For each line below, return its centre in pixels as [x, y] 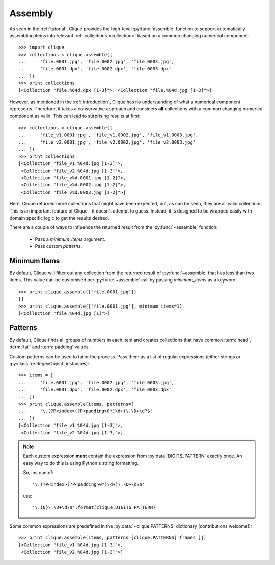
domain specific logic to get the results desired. [59, 218]
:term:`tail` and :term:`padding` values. [50, 347]
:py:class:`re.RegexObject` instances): [49, 364]
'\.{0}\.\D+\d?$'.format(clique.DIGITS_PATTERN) [94, 508]
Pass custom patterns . [59, 246]
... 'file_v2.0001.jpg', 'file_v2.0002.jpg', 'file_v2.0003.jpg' [107, 142]
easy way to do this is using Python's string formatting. [81, 463]
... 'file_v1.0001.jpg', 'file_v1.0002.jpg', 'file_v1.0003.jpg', [108, 135]
